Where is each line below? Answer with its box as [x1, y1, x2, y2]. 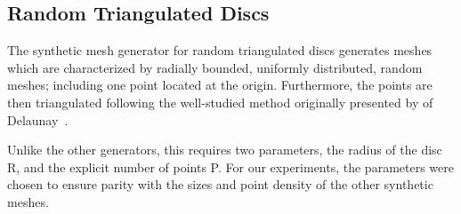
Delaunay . [7, 110, 69, 129]
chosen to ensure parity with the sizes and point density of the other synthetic [7, 175, 433, 194]
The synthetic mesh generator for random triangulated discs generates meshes [7, 41, 433, 59]
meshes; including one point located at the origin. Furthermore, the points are [7, 75, 433, 94]
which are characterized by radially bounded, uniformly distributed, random [7, 58, 423, 76]
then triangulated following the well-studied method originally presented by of [7, 92, 433, 111]
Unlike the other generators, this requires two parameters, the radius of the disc [7, 140, 442, 159]
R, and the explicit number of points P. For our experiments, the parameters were [7, 157, 454, 176]
